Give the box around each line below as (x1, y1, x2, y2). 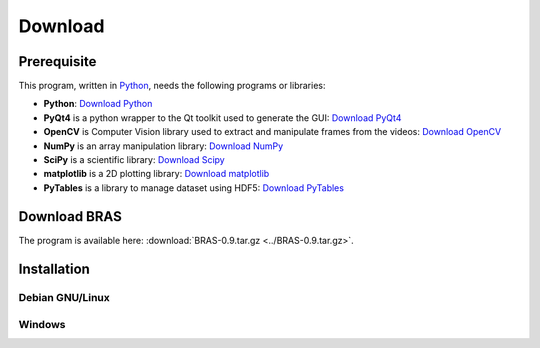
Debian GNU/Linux (18, 291, 110, 305)
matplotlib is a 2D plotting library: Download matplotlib (43, 168, 270, 180)
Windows (18, 318, 66, 332)
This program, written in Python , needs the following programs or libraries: (18, 80, 326, 92)
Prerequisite (18, 53, 97, 70)
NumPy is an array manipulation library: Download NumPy (43, 140, 284, 152)
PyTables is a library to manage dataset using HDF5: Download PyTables (43, 181, 345, 194)
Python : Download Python (43, 98, 153, 110)
